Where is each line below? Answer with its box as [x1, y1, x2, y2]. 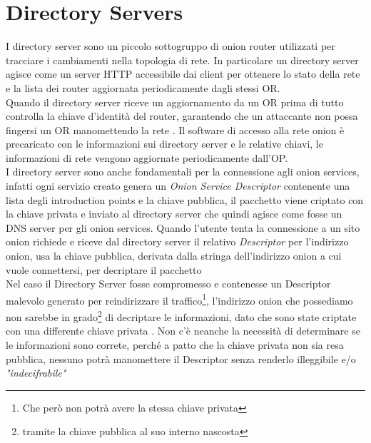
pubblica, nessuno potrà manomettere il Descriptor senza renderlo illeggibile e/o [6, 351, 356, 366]
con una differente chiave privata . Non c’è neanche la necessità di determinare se [6, 323, 360, 338]
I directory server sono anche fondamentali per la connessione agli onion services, [6, 164, 360, 179]
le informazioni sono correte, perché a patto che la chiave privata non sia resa [6, 337, 344, 352]
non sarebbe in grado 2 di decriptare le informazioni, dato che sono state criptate [6, 307, 357, 324]
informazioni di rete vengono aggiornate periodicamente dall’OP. [6, 150, 288, 165]
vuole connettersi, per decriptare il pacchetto [6, 262, 202, 277]
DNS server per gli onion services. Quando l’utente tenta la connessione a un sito [6, 220, 360, 235]
